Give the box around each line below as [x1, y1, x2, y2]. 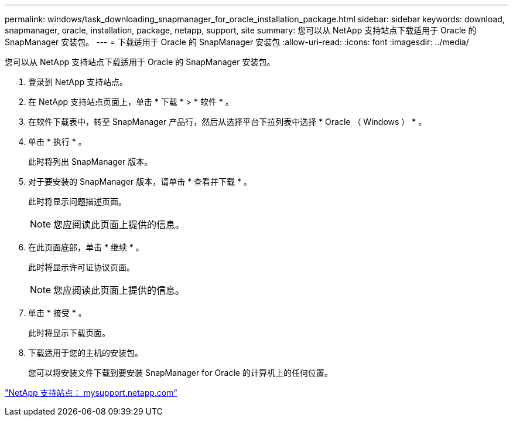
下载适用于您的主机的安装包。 [28, 348, 143, 358]
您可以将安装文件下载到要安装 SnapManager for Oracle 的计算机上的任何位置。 [28, 368, 333, 378]
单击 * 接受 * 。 [28, 308, 87, 318]
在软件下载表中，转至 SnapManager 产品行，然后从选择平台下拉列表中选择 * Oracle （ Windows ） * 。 [28, 117, 427, 127]
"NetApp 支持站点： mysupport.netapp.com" [5, 388, 178, 398]
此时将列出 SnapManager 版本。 [28, 157, 153, 167]
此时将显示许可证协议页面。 [28, 262, 135, 272]
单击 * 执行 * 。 [28, 137, 87, 147]
